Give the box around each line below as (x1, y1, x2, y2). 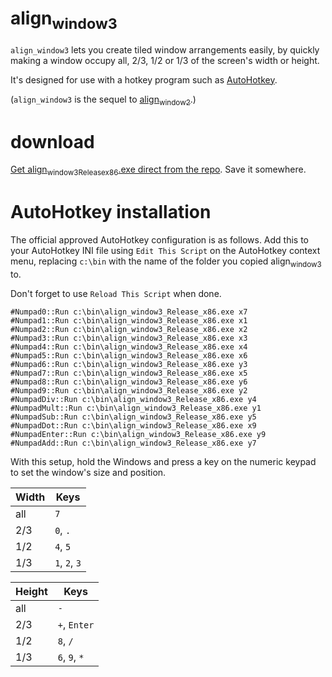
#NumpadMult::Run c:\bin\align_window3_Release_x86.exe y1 (10, 403, 262, 413)
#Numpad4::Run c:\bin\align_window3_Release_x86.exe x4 (10, 342, 248, 352)
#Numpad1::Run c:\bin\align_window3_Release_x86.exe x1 (10, 315, 248, 326)
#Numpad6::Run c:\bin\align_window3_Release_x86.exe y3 (10, 359, 248, 369)
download (10, 130, 95, 153)
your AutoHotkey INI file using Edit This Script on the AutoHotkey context (10, 245, 321, 256)
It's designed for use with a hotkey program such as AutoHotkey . (10, 73, 278, 86)
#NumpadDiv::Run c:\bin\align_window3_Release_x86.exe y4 (10, 394, 257, 404)
